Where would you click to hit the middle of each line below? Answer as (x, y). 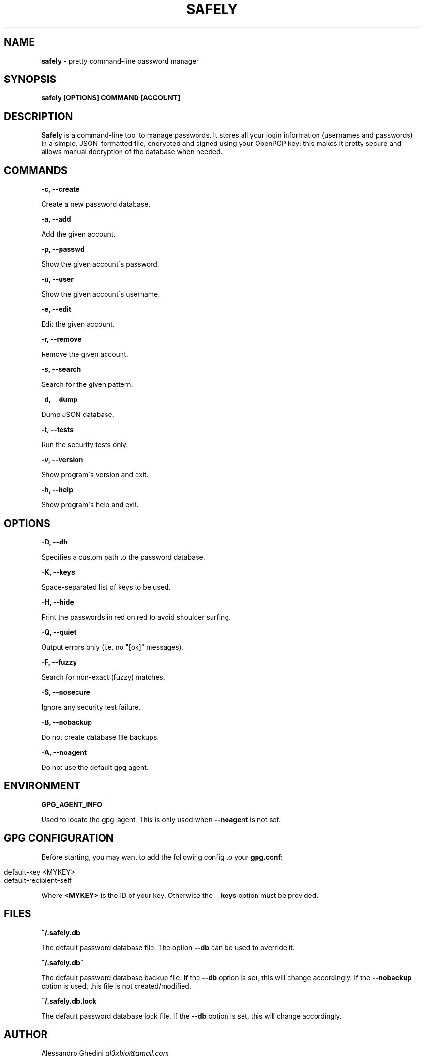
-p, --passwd (63, 249)
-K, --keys (58, 572)
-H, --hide (58, 602)
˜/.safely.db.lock (69, 1001)
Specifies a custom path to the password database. (123, 557)
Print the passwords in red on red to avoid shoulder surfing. (136, 617)
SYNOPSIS (30, 80)
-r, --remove (61, 339)
